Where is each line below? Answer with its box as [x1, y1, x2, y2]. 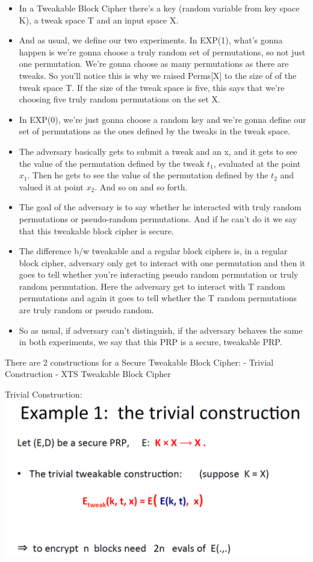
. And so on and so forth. [95, 180, 188, 193]
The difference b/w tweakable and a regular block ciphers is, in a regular [19, 245, 288, 257]
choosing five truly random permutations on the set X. [19, 93, 220, 105]
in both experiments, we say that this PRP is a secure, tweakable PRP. [19, 336, 282, 348]
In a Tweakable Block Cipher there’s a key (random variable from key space [19, 2, 300, 14]
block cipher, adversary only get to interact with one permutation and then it [19, 256, 306, 269]
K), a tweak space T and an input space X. [19, 13, 179, 26]
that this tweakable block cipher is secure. [19, 224, 174, 237]
